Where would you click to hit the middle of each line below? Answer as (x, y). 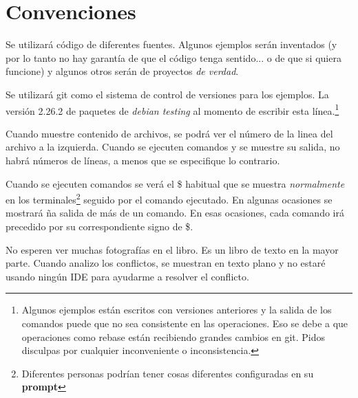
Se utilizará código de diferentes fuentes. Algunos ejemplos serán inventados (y (171, 44)
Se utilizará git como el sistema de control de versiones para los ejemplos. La (167, 94)
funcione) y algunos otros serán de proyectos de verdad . (122, 71)
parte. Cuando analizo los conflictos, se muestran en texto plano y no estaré (166, 263)
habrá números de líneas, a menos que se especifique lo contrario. (143, 160)
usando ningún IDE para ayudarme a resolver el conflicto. (127, 276)
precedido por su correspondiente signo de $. (99, 226)
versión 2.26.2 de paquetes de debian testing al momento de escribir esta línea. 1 (172, 109)
